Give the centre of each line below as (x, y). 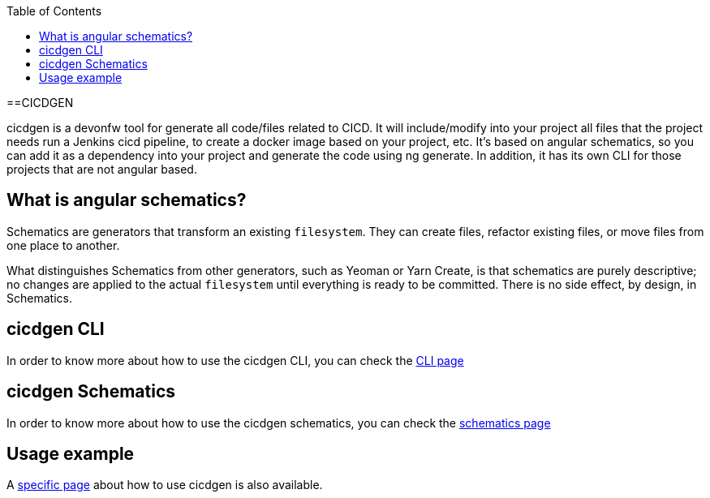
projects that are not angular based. (102, 169)
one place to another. (63, 245)
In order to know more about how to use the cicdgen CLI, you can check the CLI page (235, 360)
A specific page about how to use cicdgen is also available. (165, 485)
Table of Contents (54, 11)
